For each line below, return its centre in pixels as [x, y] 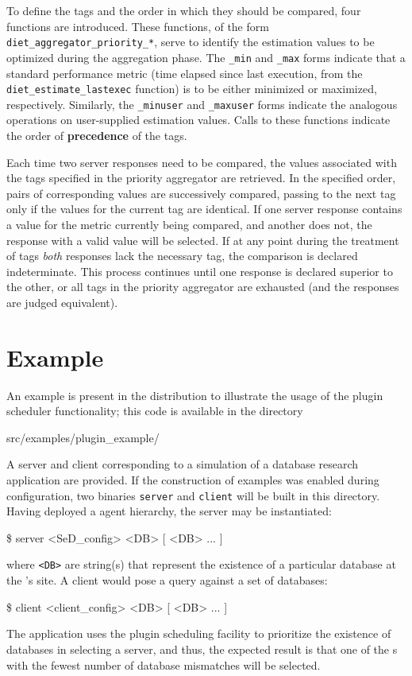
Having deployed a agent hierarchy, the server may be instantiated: [169, 511]
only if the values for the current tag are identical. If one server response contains [204, 209]
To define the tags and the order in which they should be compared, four [184, 10]
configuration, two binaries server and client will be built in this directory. [193, 495]
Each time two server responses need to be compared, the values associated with [202, 162]
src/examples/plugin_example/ [83, 437]
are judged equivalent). [62, 302]
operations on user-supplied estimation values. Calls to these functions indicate [198, 120]
